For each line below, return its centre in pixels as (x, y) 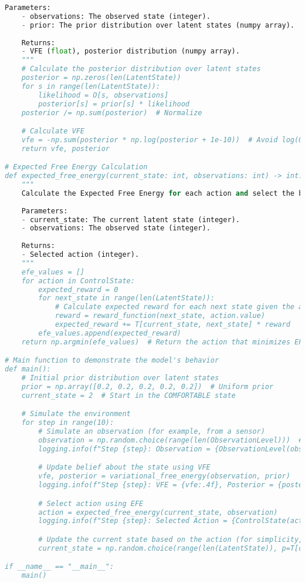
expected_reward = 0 (78, 289)
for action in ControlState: (78, 281)
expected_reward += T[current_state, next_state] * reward (172, 325)
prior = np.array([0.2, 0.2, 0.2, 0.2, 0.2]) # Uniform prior (148, 386)
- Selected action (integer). (80, 255)
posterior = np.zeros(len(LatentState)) (101, 78)
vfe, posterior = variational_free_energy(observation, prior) (164, 476)
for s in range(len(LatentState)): (91, 86)
